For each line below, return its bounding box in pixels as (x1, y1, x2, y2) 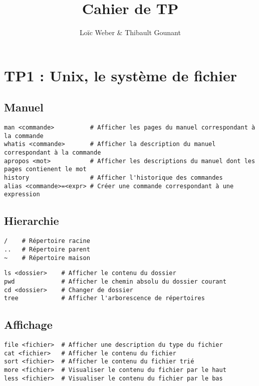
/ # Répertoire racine (4, 237, 90, 245)
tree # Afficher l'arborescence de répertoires (4, 295, 205, 302)
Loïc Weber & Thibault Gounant (80, 27, 181, 38)
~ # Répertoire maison (4, 254, 90, 262)
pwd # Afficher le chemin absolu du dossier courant (4, 278, 226, 285)
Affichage (4, 317, 53, 332)
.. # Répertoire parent (4, 245, 90, 253)
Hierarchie (4, 213, 59, 228)
